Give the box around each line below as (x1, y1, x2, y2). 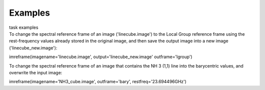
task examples (9, 24, 39, 30)
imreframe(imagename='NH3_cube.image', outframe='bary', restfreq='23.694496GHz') (9, 79, 186, 85)
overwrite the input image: (9, 69, 62, 75)
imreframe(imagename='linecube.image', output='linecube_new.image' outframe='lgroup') (9, 54, 192, 60)
